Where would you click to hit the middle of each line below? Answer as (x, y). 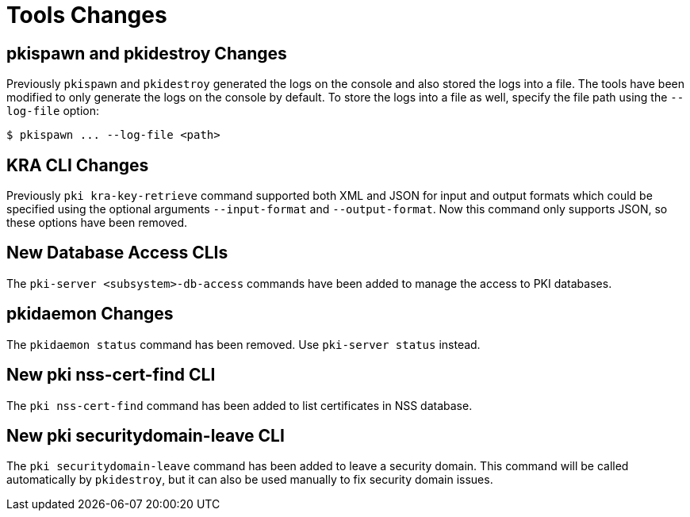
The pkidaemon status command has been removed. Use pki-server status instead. (243, 344)
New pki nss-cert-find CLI (111, 375)
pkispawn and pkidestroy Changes (147, 53)
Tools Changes (87, 15)
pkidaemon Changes (90, 314)
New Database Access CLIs (117, 253)
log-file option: (53, 111)
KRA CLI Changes (78, 165)
